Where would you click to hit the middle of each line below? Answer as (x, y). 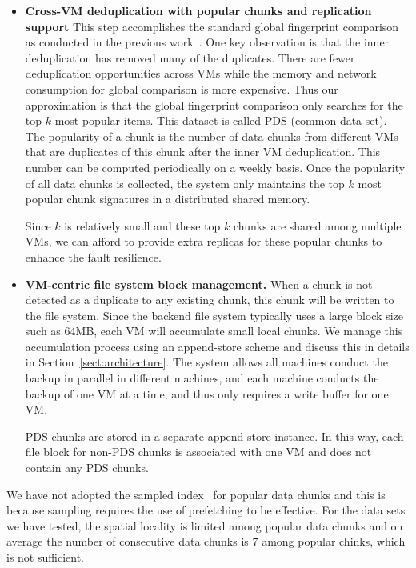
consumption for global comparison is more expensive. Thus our (182, 88)
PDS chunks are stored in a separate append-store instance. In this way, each (214, 436)
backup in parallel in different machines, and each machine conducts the (202, 378)
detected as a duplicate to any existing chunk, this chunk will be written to (210, 300)
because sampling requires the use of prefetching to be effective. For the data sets (206, 510)
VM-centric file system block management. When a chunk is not (199, 284)
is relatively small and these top (142, 225)
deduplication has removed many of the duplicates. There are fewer (190, 57)
